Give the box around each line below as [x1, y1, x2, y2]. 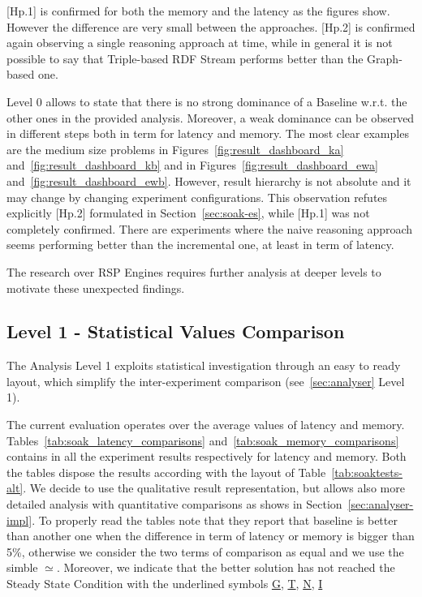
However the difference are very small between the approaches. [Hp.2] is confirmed [6, 18, 416, 35]
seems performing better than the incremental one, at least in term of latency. [6, 236, 394, 253]
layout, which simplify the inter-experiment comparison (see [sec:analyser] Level [6, 372, 405, 389]
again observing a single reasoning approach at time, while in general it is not [6, 34, 393, 51]
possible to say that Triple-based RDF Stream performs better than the [6, 49, 364, 67]
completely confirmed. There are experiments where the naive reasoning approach [6, 220, 413, 237]
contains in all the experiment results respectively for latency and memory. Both [6, 448, 407, 465]
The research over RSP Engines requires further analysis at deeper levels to [6, 263, 381, 280]
